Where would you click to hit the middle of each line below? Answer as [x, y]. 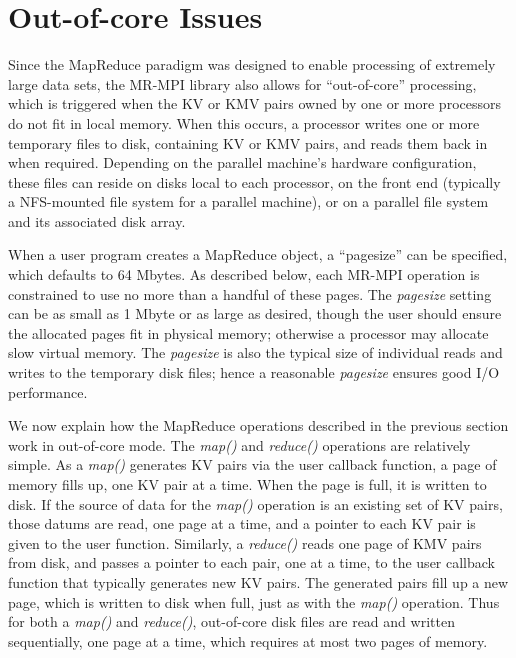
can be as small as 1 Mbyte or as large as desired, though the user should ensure [255, 313]
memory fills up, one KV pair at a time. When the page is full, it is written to [247, 484]
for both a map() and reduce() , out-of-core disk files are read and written [231, 621]
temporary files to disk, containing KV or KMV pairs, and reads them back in [248, 142]
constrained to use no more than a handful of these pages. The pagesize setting [250, 293]
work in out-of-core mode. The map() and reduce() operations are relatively [239, 444]
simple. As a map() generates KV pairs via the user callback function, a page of [252, 464]
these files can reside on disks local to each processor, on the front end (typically [254, 181]
